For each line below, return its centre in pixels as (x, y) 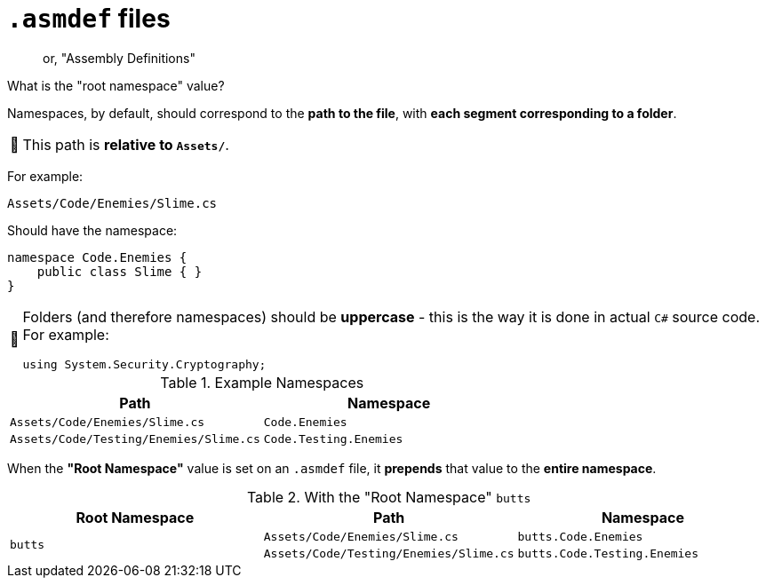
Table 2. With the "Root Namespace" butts (389, 497)
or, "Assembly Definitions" (119, 58)
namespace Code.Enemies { (97, 257)
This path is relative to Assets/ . (126, 144)
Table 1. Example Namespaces (262, 382)
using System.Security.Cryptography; (144, 364)
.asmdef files (89, 19)
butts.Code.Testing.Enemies (608, 553)
